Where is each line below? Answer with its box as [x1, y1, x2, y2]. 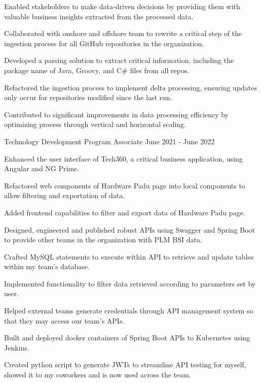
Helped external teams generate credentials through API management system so [4, 305, 253, 316]
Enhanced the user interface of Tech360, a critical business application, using [4, 153, 243, 164]
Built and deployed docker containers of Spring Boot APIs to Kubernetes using [4, 332, 250, 343]
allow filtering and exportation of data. [4, 190, 125, 201]
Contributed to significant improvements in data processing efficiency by [4, 109, 229, 119]
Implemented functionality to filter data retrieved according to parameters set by [4, 278, 256, 289]
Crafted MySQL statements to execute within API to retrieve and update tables [4, 251, 254, 262]
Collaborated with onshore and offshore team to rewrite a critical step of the [4, 28, 242, 39]
